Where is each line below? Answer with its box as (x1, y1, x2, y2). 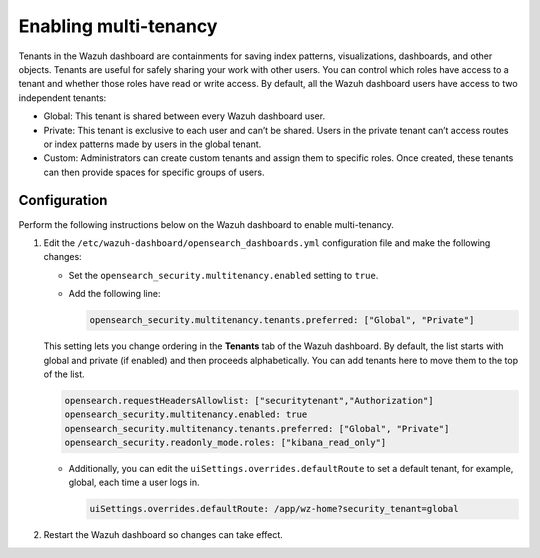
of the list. (43, 368, 85, 380)
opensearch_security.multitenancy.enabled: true (64, 409, 308, 420)
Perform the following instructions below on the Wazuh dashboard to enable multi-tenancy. (18, 218, 394, 230)
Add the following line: (68, 288, 161, 300)
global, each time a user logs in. (68, 476, 200, 489)
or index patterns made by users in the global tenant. (43, 138, 262, 150)
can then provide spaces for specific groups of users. (43, 166, 265, 178)
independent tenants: (18, 91, 107, 104)
